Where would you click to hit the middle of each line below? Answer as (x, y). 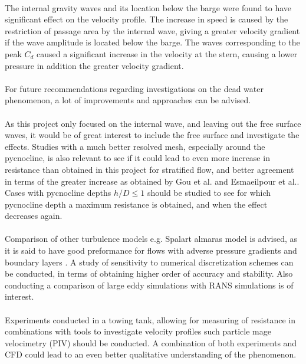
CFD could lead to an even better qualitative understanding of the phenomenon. (151, 354)
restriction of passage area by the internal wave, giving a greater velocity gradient (152, 30)
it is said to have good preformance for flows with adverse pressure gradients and (151, 250)
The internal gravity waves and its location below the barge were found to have (148, 7)
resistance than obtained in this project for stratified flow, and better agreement (149, 169)
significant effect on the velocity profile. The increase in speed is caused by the (147, 19)
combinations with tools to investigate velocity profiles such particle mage (138, 331)
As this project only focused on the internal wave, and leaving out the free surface (153, 123)
